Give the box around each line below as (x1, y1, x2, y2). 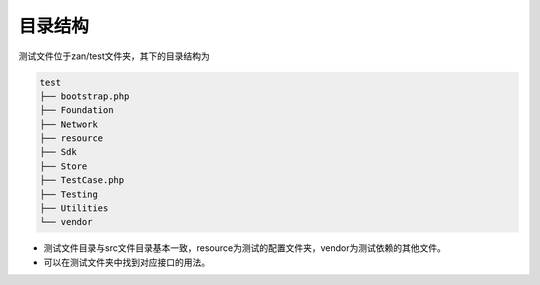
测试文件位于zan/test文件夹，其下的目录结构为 (18, 50, 210, 62)
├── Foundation (39, 105, 114, 116)
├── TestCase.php (39, 175, 125, 186)
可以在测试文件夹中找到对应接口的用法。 (43, 256, 210, 268)
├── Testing (39, 188, 99, 200)
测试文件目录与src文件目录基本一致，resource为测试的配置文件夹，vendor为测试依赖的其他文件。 (43, 242, 447, 254)
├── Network (39, 118, 99, 130)
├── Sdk (39, 146, 77, 158)
